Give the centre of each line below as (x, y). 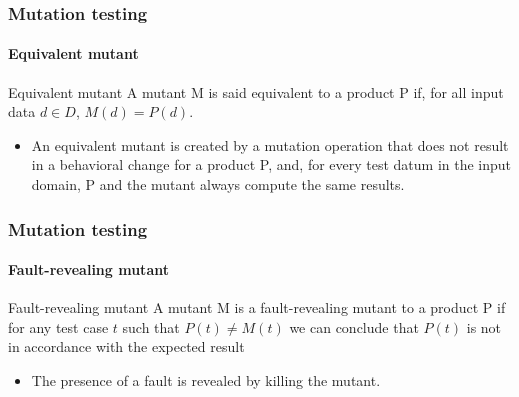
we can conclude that (354, 326)
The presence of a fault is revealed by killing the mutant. (206, 380)
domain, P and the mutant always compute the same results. (218, 184)
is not (484, 326)
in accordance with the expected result (126, 346)
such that (151, 326)
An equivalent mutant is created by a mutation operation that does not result (270, 144)
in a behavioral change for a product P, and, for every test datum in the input (271, 164)
